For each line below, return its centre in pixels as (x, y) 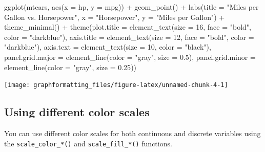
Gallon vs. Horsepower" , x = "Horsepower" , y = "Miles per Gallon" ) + (115, 17)
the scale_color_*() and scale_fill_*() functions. (88, 143)
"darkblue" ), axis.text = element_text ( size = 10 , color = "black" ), (108, 47)
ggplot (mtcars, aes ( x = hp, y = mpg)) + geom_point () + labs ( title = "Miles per (131, 7)
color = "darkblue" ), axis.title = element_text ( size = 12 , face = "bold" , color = (129, 37)
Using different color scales (77, 112)
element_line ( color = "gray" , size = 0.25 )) (70, 67)
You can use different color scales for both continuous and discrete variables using (132, 133)
